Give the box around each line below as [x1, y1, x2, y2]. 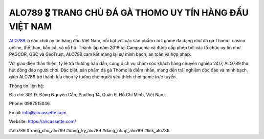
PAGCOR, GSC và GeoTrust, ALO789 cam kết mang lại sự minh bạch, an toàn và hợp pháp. [9, 52, 192, 57]
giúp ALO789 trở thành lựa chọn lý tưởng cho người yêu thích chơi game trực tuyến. [9, 74, 177, 80]
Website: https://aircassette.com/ [9, 119, 76, 124]
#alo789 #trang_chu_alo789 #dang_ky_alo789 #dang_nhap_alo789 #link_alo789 [9, 127, 170, 133]
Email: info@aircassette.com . [9, 109, 68, 115]
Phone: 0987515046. [9, 101, 51, 106]
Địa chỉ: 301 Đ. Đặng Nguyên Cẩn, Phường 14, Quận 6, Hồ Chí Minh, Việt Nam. [9, 92, 166, 98]
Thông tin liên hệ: [9, 83, 44, 88]
